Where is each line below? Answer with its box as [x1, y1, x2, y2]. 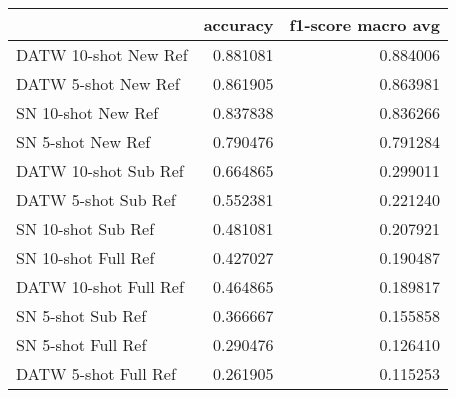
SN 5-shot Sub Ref [16, 304, 147, 327]
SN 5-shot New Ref [16, 130, 151, 153]
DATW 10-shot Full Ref [16, 275, 184, 298]
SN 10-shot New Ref [16, 101, 159, 124]
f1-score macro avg [289, 13, 440, 36]
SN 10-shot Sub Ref [16, 217, 155, 240]
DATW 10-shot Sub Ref [16, 159, 184, 182]
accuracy [203, 13, 274, 36]
